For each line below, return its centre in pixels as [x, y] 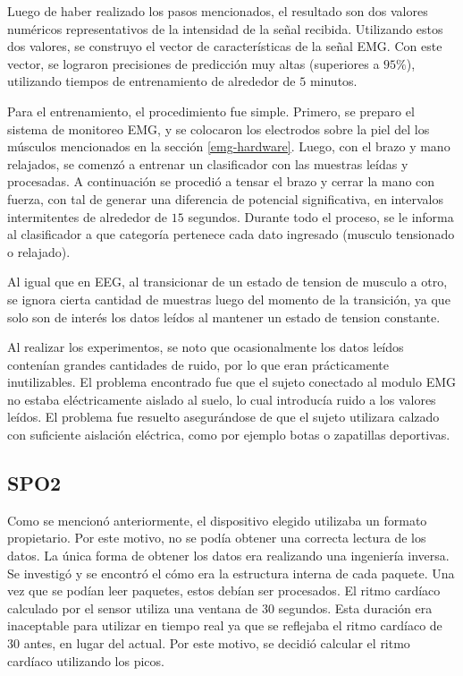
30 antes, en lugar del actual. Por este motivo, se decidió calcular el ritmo [209, 643]
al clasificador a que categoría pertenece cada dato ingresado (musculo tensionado [231, 234]
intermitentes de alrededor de [88, 216]
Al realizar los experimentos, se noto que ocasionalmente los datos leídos [206, 347]
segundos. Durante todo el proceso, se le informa [321, 216]
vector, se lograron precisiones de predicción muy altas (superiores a [194, 63]
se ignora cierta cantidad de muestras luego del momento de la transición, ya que [229, 299]
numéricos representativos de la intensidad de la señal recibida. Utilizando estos [225, 28]
